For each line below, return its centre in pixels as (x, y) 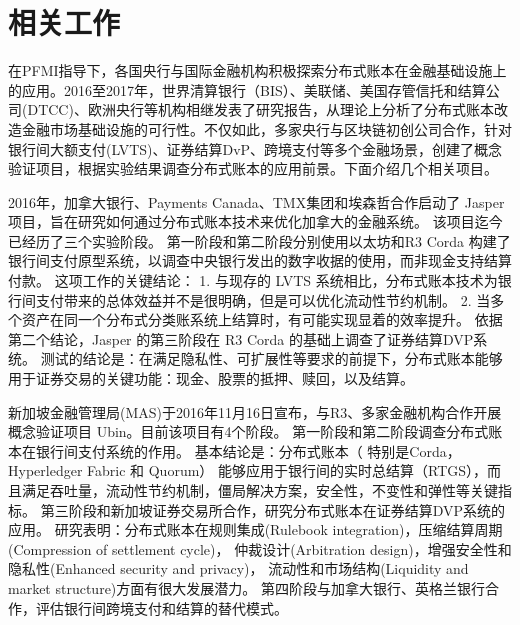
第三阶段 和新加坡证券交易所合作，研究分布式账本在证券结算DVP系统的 (273, 509)
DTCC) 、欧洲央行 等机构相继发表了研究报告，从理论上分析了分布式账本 (260, 109)
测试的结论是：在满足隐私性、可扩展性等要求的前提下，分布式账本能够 (271, 358)
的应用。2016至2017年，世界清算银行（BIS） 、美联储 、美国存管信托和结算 (247, 89)
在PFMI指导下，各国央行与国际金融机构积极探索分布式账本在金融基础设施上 (257, 70)
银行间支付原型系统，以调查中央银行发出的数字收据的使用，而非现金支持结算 (260, 260)
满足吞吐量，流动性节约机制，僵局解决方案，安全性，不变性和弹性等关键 (259, 490)
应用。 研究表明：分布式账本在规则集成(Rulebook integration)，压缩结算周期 (255, 529)
